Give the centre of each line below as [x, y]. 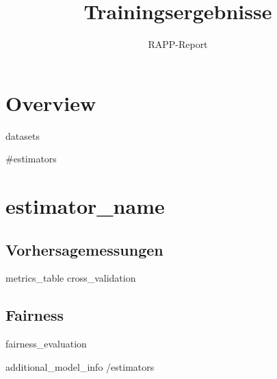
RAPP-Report [178, 44]
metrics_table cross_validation [71, 278]
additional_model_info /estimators [80, 366]
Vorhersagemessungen [84, 249]
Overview [51, 102]
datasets [23, 135]
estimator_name [85, 206]
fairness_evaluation [46, 344]
